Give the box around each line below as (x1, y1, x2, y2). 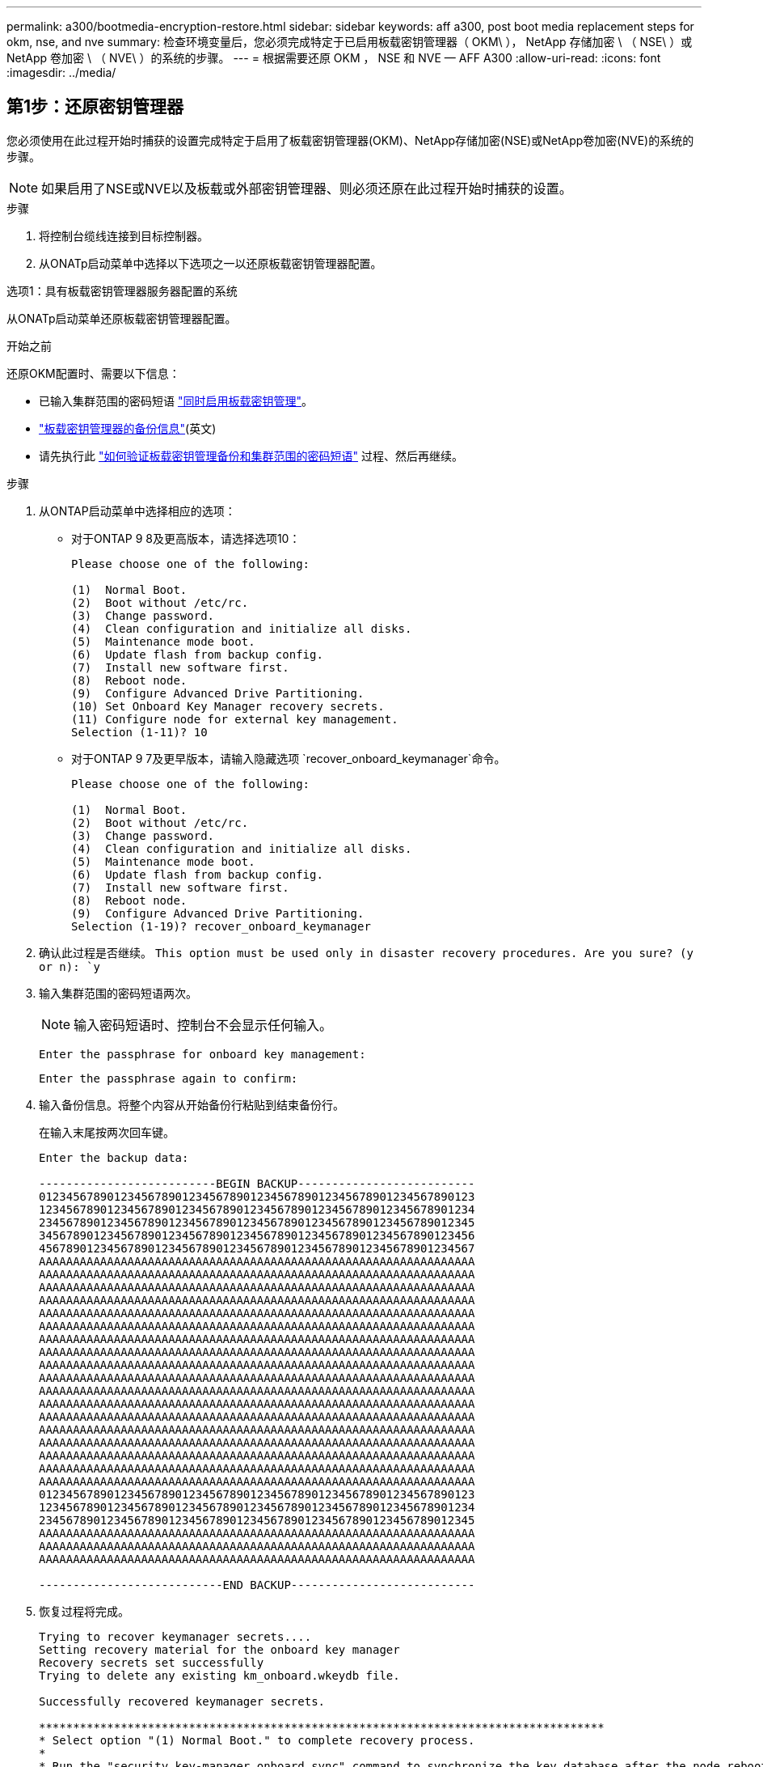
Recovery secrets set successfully (39, 1655, 264, 1669)
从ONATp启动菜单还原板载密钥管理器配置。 (6, 311, 237, 325)
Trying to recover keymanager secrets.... (39, 1629, 312, 1643)
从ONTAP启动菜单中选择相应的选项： (39, 503, 236, 518)
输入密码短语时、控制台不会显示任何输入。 (74, 1016, 333, 1033)
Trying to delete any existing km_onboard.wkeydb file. (39, 1668, 400, 1682)
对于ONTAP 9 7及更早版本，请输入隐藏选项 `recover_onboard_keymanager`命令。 (71, 751, 506, 765)
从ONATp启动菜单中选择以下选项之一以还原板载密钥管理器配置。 (39, 256, 382, 270)
